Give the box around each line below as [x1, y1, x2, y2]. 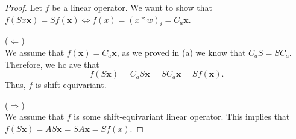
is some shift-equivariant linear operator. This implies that [74, 110, 290, 123]
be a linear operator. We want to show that [52, 1, 212, 13]
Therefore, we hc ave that [5, 58, 99, 70]
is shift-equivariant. [35, 78, 107, 91]
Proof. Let [5, 1, 42, 13]
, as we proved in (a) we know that [116, 46, 246, 58]
